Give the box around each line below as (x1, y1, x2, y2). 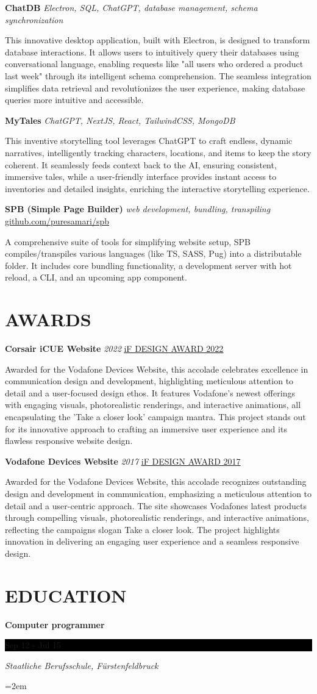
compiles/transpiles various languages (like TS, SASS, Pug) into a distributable (5, 247, 302, 260)
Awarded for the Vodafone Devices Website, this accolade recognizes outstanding (5, 475, 307, 488)
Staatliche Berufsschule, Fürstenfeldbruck (5, 659, 158, 671)
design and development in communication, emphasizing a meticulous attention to (5, 487, 312, 499)
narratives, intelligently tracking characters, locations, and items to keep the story (5, 146, 312, 159)
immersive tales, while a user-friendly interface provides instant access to (5, 170, 277, 183)
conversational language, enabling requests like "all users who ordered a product (5, 57, 304, 70)
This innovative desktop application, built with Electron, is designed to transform (5, 34, 310, 46)
